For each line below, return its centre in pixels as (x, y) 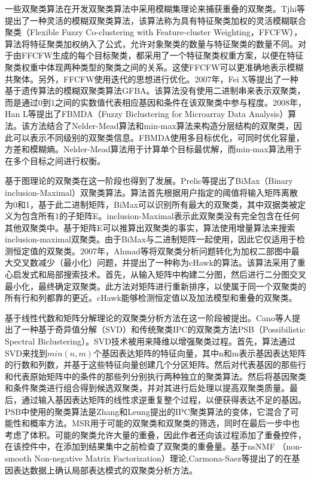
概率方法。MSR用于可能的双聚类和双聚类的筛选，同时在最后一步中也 (164, 423)
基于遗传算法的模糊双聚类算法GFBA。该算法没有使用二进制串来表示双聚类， (155, 90)
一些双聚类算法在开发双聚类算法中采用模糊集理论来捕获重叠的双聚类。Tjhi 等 (155, 8)
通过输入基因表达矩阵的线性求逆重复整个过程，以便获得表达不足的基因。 (164, 399)
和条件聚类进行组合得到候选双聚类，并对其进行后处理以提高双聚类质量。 (147, 388)
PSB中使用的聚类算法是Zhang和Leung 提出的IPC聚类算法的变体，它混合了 (148, 411)
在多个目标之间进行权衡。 (55, 160)
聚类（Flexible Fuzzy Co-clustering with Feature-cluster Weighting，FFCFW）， (154, 32)
